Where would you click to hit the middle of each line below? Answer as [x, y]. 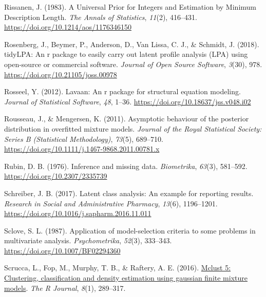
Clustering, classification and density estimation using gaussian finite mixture [126, 278]
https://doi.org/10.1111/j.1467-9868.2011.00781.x [82, 149]
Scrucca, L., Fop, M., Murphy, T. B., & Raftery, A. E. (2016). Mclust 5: [118, 268]
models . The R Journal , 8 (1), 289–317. [65, 288]
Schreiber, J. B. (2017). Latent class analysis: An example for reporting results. [129, 193]
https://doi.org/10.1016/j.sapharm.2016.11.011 [78, 213]
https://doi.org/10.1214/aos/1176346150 [68, 27]
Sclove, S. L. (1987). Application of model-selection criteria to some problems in [130, 230]
